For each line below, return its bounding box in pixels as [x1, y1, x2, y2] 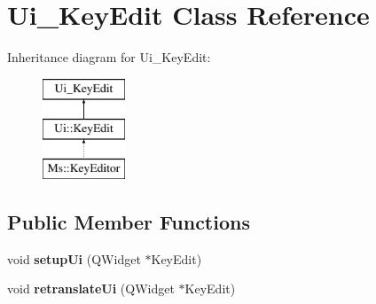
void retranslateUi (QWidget [7, 279, 175, 298]
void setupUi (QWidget [7, 249, 141, 268]
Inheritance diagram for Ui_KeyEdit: [7, 48, 211, 66]
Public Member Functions [7, 208, 250, 236]
